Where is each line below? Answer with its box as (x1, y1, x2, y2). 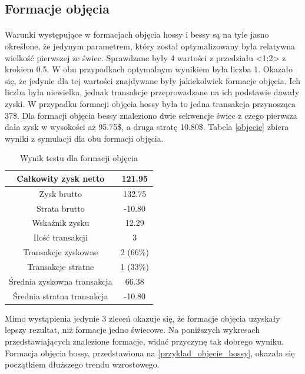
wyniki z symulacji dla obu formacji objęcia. (5, 132, 164, 144)
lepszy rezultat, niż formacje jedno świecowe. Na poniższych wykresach (5, 323, 260, 336)
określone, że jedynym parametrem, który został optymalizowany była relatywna (5, 39, 296, 52)
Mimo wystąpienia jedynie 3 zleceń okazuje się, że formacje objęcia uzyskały (5, 312, 280, 324)
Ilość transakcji (33, 231, 88, 243)
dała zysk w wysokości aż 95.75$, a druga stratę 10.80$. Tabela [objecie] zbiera (5, 121, 289, 133)
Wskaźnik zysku (32, 216, 89, 229)
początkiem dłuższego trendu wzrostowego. (5, 358, 160, 370)
